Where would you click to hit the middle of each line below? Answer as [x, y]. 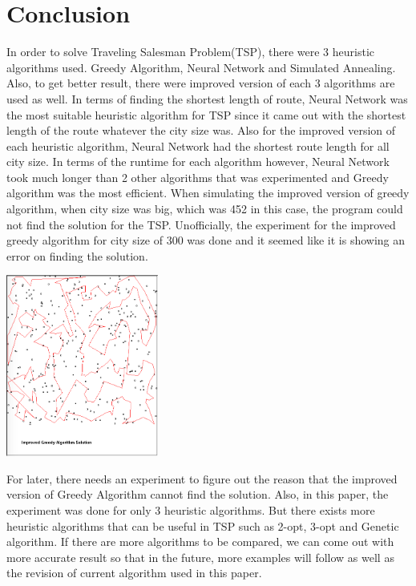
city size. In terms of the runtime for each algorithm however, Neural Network [198, 162]
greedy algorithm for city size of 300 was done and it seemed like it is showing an [206, 240]
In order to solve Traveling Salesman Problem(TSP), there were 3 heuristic [190, 52]
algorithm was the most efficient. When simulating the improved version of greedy [208, 193]
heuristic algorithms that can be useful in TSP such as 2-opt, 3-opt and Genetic [203, 525]
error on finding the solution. [77, 255]
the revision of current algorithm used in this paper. [134, 573]
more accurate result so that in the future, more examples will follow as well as [200, 557]
